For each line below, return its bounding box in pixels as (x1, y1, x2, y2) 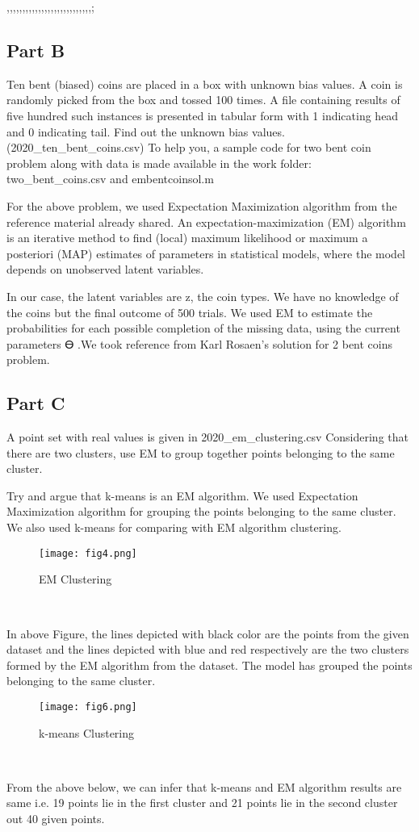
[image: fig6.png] (39, 700, 137, 713)
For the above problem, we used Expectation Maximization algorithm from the (6, 197, 397, 214)
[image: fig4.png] (39, 547, 137, 559)
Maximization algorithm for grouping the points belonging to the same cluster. (6, 503, 396, 520)
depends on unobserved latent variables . (6, 261, 204, 278)
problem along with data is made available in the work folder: (6, 154, 312, 171)
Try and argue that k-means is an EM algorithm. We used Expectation (6, 487, 358, 504)
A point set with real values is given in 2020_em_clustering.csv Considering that (6, 429, 409, 445)
